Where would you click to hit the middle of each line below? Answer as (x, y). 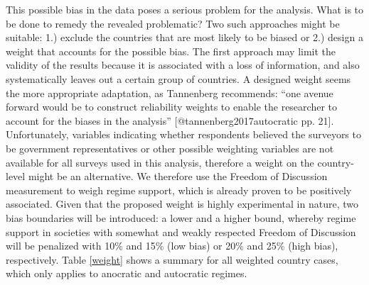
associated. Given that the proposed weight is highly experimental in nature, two (182, 204)
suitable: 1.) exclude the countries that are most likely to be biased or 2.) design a (184, 37)
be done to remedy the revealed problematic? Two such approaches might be (173, 23)
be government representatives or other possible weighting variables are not (170, 148)
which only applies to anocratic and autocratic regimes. (127, 273)
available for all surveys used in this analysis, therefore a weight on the (160, 162)
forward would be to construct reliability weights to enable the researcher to (171, 107)
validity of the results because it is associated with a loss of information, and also (183, 65)
